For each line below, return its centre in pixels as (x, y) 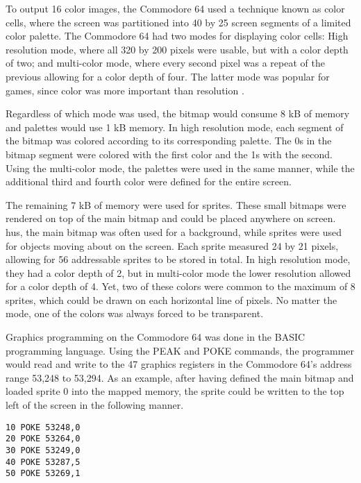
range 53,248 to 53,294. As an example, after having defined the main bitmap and (180, 377)
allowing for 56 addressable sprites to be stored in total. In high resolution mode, (178, 259)
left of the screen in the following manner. (95, 405)
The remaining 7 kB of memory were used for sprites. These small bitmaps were (176, 204)
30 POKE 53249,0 (43, 450)
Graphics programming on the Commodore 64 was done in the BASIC (156, 337)
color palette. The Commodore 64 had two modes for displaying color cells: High (177, 36)
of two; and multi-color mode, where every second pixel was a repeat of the (165, 63)
